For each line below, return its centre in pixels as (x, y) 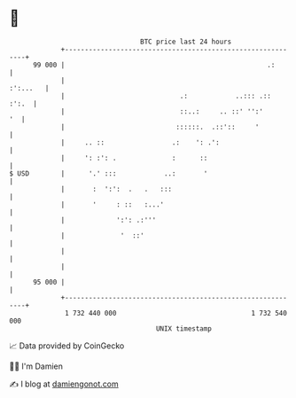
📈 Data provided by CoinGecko (67, 346)
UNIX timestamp (184, 328)
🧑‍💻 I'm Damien (36, 366)
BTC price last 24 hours (186, 42)
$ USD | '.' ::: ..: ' (109, 173)
